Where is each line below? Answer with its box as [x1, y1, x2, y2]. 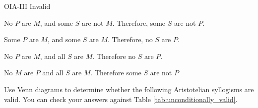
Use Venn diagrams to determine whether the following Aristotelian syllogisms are [4, 84, 254, 94]
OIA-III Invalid [4, 1, 51, 11]
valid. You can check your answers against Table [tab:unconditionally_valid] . [4, 94, 238, 104]
